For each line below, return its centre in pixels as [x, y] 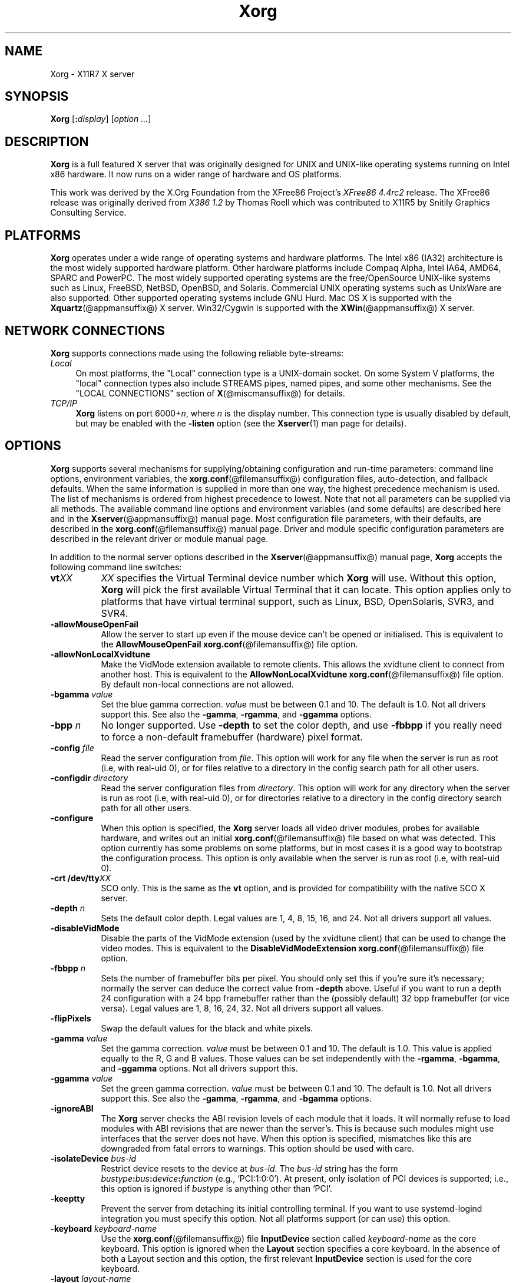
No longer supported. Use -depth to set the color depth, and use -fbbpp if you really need [302, 725]
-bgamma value [82, 694]
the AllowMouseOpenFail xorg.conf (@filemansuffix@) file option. [229, 644]
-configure [72, 818]
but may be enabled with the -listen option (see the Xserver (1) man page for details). [241, 423]
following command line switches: [116, 567]
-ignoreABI [72, 1108]
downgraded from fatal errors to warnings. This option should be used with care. [258, 1148]
